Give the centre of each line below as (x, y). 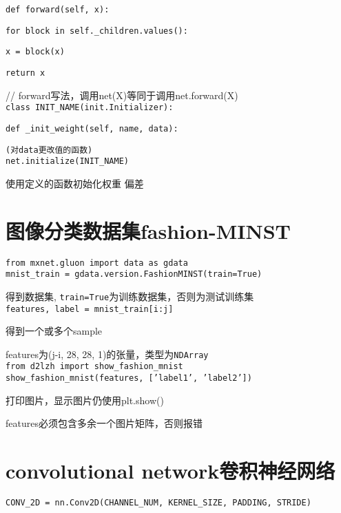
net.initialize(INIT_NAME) (67, 161)
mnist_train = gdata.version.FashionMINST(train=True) (134, 274)
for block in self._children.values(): (97, 31)
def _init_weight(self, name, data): (92, 128)
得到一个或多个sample (54, 331)
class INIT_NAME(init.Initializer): (90, 108)
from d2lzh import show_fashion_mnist (94, 367)
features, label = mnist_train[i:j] (90, 309)
